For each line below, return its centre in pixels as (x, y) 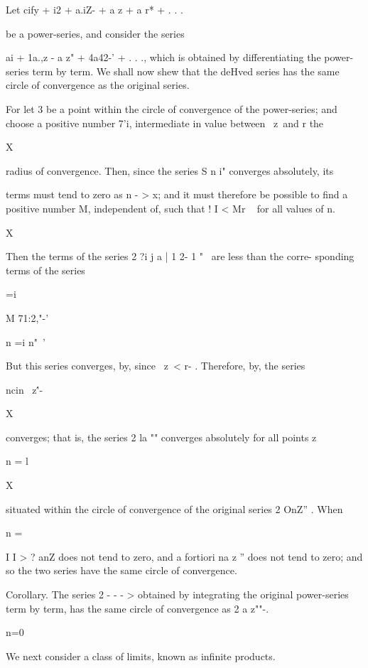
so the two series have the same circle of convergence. (121, 570)
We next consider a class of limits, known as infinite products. (141, 656)
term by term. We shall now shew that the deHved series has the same (186, 71)
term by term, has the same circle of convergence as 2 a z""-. (137, 608)
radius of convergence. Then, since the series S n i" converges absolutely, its (170, 170)
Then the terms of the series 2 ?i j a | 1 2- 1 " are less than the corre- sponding (180, 256)
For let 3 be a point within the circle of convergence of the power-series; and (172, 108)
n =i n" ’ (26, 341)
